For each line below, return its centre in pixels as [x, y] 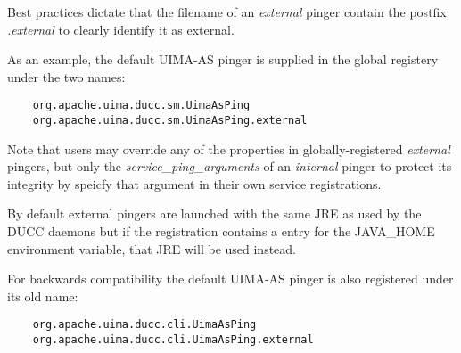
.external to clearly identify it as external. [121, 29]
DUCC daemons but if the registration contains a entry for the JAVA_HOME [221, 231]
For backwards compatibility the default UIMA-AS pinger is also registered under [230, 279]
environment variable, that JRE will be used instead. [152, 248]
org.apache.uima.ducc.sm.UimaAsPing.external [170, 121]
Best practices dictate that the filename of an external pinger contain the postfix [227, 12]
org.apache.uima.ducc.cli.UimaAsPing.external [173, 340]
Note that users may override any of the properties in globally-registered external [229, 148]
